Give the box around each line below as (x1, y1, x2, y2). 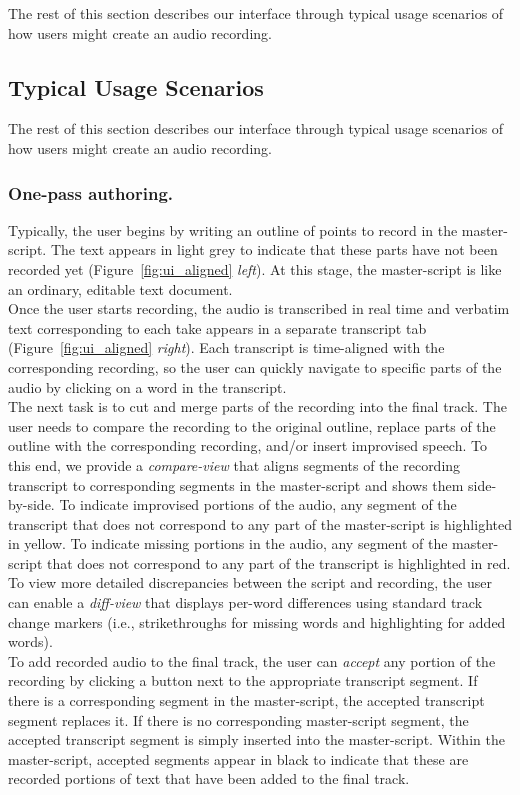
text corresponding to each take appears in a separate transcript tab (8, 317, 427, 338)
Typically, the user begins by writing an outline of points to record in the (8, 219, 458, 240)
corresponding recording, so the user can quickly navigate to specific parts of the (8, 356, 502, 377)
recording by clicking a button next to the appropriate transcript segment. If (8, 670, 478, 691)
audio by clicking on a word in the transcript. (8, 376, 287, 397)
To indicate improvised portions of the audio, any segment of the (59, 494, 457, 515)
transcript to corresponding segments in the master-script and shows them (8, 474, 464, 495)
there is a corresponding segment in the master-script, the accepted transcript (8, 690, 485, 711)
